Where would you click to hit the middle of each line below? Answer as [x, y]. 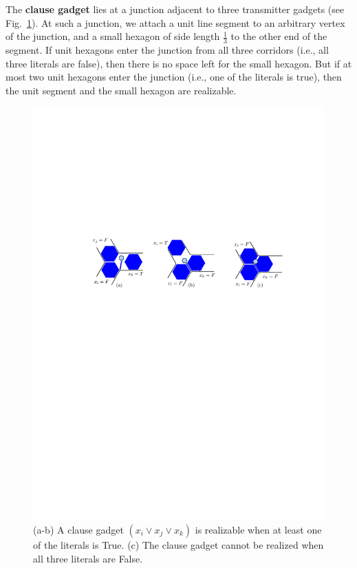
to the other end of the [279, 36]
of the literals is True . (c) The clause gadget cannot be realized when [178, 544]
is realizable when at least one [258, 529]
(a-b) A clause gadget [78, 529]
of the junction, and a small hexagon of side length [113, 36]
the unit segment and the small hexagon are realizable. [121, 90]
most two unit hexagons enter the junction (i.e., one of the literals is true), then [174, 77]
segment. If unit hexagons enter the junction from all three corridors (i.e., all [167, 50]
